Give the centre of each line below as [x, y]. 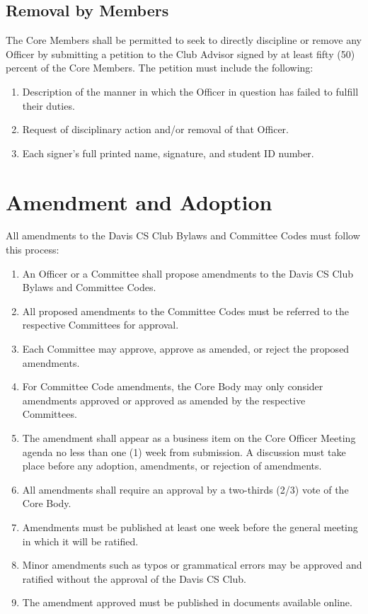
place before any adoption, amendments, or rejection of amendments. [172, 466]
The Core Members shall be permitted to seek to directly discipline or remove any [184, 40]
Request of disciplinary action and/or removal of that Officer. [155, 129]
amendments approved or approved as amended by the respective [164, 400]
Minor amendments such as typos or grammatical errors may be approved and [192, 565]
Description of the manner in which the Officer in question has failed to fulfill [190, 91]
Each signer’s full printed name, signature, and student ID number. [168, 153]
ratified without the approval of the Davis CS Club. [134, 578]
